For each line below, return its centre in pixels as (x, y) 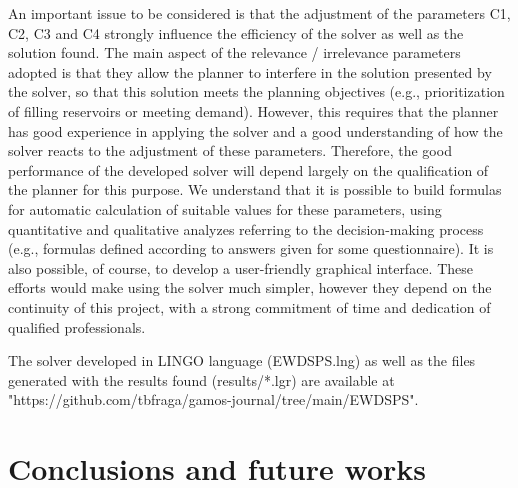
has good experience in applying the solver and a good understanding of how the (255, 130)
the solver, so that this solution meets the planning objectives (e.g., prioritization (256, 91)
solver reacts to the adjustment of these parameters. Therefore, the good (230, 150)
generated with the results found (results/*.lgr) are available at (201, 379)
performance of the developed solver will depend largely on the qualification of (248, 169)
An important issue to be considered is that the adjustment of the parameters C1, (259, 13)
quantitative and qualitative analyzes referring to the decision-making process (246, 228)
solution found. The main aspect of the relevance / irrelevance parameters (234, 52)
